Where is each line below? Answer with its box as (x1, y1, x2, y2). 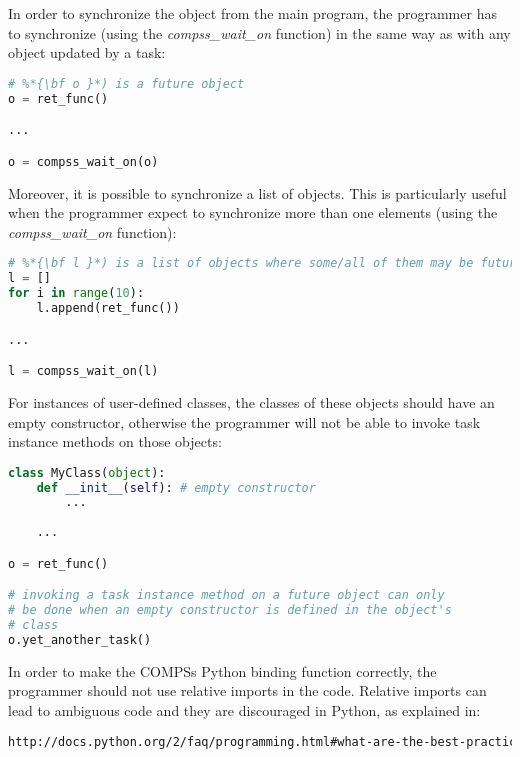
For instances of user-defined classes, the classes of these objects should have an (8, 391, 495, 412)
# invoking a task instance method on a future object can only (8, 588, 445, 603)
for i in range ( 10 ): (8, 286, 145, 301)
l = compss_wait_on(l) (8, 364, 159, 379)
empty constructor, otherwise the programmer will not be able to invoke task (8, 411, 481, 432)
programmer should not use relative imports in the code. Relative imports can (8, 680, 487, 701)
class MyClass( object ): (8, 465, 166, 480)
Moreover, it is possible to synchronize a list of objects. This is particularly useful (8, 182, 507, 203)
